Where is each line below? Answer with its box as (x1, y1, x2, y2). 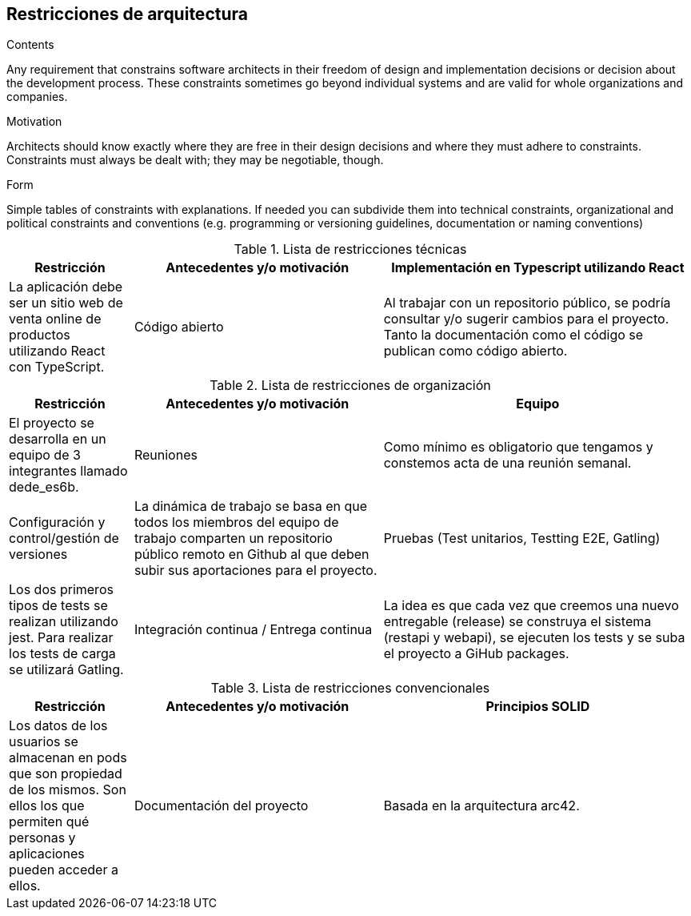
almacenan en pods (9, 749, 127, 766)
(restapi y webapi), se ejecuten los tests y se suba (383, 629, 685, 646)
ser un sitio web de (9, 295, 123, 311)
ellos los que (9, 797, 85, 814)
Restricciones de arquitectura (6, 4, 248, 24)
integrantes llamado (9, 463, 128, 480)
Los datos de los (9, 717, 108, 734)
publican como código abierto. (383, 343, 568, 360)
